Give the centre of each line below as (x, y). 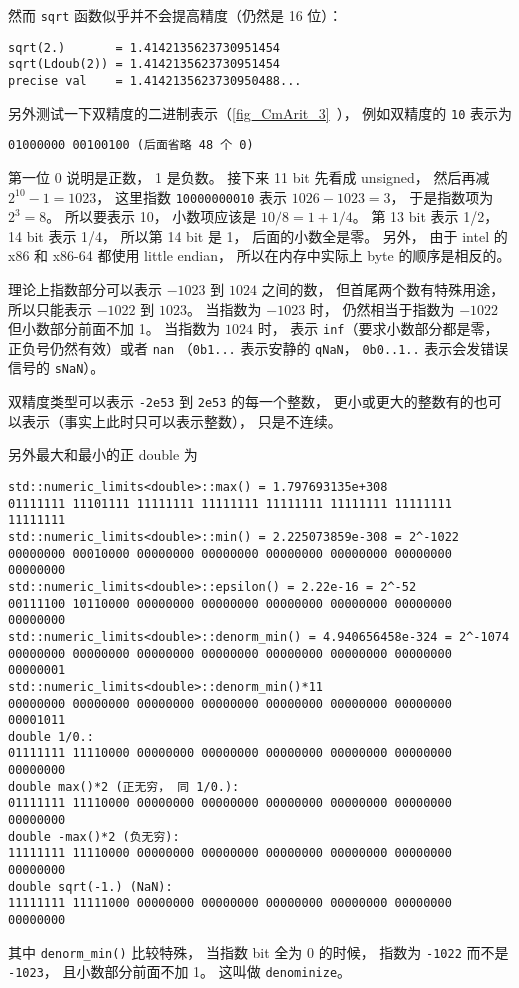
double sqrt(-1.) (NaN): (90, 886)
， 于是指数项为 (442, 196)
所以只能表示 (50, 308)
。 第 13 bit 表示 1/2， (425, 216)
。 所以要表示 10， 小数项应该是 (151, 216)
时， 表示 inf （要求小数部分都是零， (378, 328)
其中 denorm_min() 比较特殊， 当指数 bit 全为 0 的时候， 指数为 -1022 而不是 (258, 951)
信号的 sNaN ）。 (56, 367)
